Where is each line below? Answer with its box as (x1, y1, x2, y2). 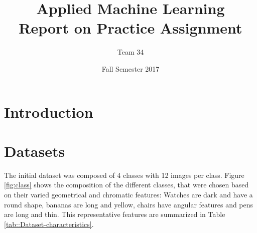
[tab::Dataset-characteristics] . (4, 218, 94, 229)
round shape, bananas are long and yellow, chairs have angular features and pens (4, 199, 253, 209)
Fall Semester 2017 (101, 63, 160, 74)
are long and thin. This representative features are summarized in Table (4, 209, 225, 219)
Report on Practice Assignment (19, 18, 242, 38)
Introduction (4, 101, 93, 122)
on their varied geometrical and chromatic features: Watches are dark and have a (4, 189, 253, 199)
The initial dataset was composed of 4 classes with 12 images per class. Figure (4, 169, 244, 180)
